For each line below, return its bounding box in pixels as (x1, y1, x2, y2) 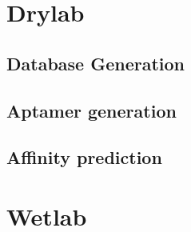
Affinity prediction (6, 145, 162, 170)
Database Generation (6, 50, 185, 75)
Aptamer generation (6, 98, 177, 122)
